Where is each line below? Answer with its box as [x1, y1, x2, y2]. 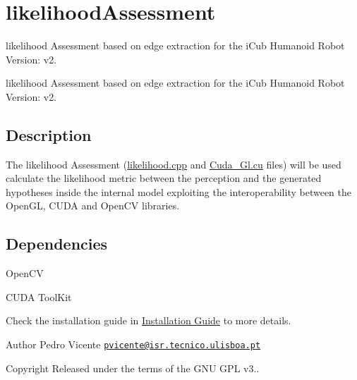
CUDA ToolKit [6, 289, 72, 304]
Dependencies [6, 233, 108, 255]
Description [6, 123, 92, 145]
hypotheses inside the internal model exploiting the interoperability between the [6, 184, 351, 199]
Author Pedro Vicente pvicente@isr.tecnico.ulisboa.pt [6, 337, 261, 352]
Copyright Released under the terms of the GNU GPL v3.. [6, 360, 260, 375]
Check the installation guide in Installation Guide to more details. [6, 313, 291, 328]
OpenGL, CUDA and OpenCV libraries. [6, 198, 180, 213]
